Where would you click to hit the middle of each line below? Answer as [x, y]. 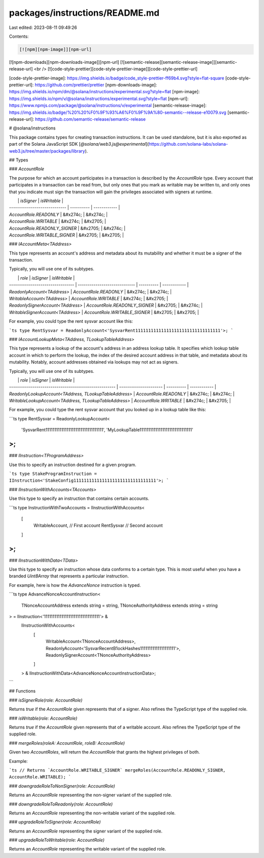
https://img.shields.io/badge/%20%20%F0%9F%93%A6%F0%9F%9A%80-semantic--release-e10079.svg [118, 112]
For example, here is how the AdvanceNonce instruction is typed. [75, 585]
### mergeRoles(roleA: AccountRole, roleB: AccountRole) [67, 743]
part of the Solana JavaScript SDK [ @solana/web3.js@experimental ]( [79, 144]
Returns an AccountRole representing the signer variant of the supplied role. [86, 831]
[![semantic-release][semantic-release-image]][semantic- [178, 62]
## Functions [22, 691]
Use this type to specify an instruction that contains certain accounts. [79, 498]
